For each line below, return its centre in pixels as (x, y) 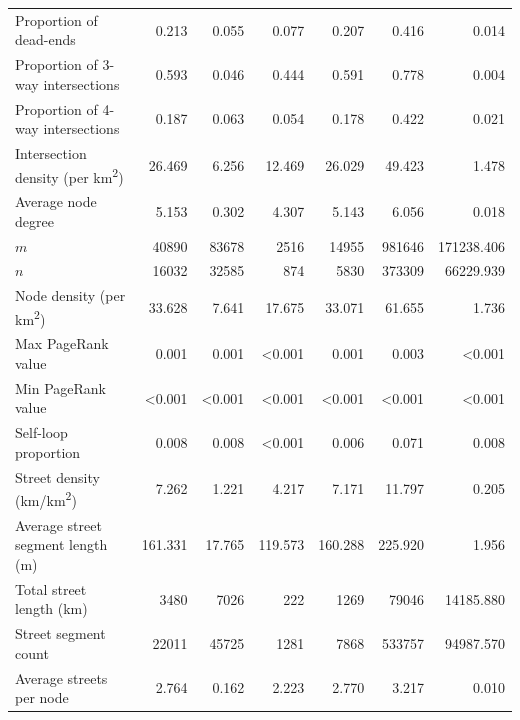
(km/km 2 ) (46, 498)
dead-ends (45, 39)
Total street (51, 588)
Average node (56, 201)
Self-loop (41, 432)
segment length (61, 544)
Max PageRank (62, 343)
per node (42, 697)
